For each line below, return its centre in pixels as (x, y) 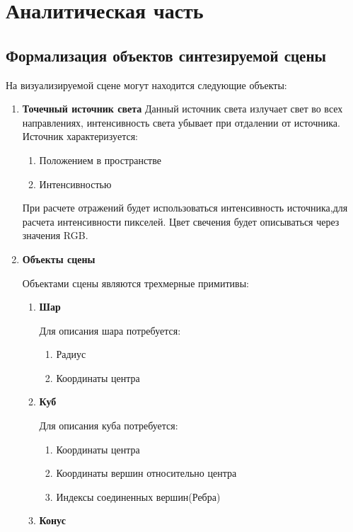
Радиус (71, 354)
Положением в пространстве (100, 160)
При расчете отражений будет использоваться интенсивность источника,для (185, 208)
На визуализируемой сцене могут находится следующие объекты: (146, 85)
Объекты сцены (59, 259)
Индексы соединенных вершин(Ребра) (138, 496)
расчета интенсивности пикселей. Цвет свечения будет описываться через (181, 221)
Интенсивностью (75, 184)
